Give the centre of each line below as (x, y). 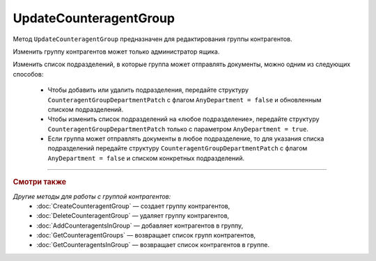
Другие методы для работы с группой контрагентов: (92, 196)
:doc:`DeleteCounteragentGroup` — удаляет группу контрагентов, (133, 216)
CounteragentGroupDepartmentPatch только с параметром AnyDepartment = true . (178, 129)
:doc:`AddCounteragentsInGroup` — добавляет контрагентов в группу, (140, 226)
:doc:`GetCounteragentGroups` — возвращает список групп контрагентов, (146, 235)
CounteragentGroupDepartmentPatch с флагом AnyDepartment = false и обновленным (185, 100)
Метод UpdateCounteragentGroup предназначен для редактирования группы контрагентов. (152, 39)
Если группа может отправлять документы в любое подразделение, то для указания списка (186, 139)
